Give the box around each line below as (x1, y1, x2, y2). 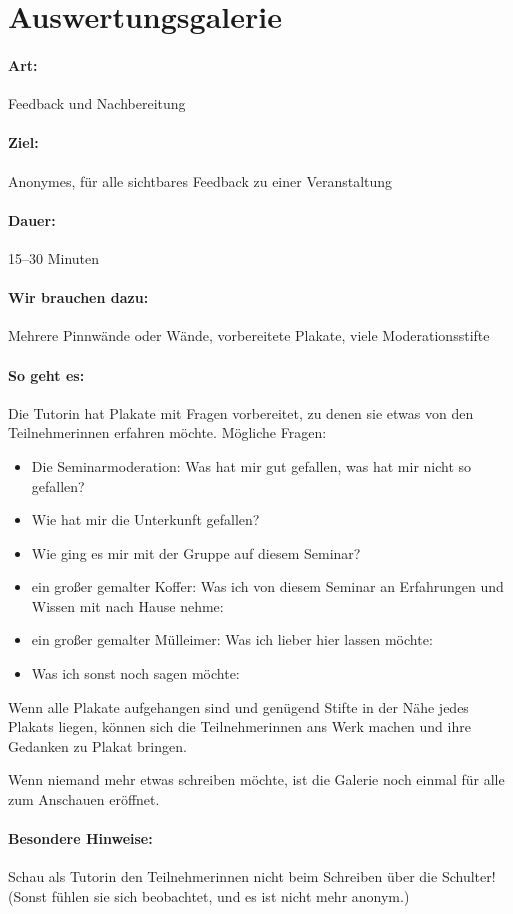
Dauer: (8, 209, 56, 230)
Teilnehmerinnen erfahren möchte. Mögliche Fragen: (8, 422, 327, 443)
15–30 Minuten (8, 247, 100, 268)
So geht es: (8, 364, 85, 385)
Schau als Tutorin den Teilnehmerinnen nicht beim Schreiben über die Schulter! (8, 866, 496, 887)
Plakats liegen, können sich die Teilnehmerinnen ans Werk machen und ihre (8, 716, 471, 737)
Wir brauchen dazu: (8, 287, 149, 308)
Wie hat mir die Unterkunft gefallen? (31, 509, 260, 530)
